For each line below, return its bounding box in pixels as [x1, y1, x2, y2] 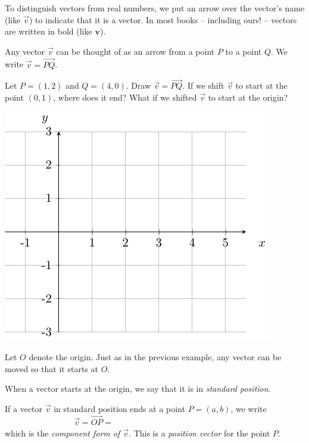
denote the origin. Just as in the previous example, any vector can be [29, 351, 282, 363]
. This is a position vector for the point [129, 426, 270, 439]
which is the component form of [5, 426, 120, 439]
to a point [225, 45, 262, 57]
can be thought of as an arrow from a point [56, 45, 215, 57]
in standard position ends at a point [54, 402, 185, 414]
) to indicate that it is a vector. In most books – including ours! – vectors [29, 13, 297, 26]
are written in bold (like [5, 25, 92, 38]
